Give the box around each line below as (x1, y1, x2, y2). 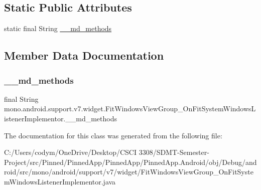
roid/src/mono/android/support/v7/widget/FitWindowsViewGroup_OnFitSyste (4, 166, 253, 177)
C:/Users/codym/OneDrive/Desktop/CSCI (4, 147, 137, 157)
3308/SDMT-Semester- (139, 147, 209, 157)
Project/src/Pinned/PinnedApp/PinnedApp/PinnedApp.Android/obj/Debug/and (4, 156, 257, 167)
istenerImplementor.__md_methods (4, 113, 117, 123)
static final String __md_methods (4, 23, 112, 34)
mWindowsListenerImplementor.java (4, 176, 116, 186)
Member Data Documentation (4, 48, 164, 63)
